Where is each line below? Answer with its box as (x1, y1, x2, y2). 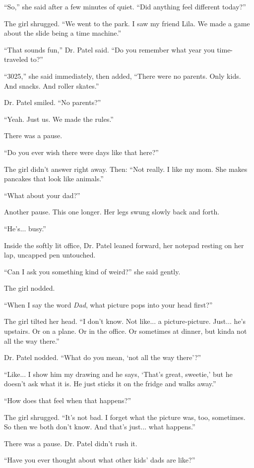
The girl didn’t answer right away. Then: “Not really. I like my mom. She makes (4, 163, 248, 174)
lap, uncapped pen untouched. (4, 250, 96, 260)
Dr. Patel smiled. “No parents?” (4, 97, 101, 107)
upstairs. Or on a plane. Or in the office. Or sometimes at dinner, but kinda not (4, 326, 247, 336)
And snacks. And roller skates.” (4, 80, 99, 91)
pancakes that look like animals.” (4, 173, 104, 184)
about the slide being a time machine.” (4, 28, 122, 38)
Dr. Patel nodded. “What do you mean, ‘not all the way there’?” (4, 352, 201, 363)
